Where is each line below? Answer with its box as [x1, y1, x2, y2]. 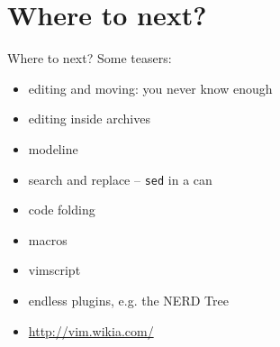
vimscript [28, 260, 81, 279]
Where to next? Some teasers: [7, 49, 172, 68]
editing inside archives [28, 109, 150, 128]
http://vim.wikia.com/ [28, 321, 154, 340]
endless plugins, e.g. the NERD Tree [28, 290, 229, 309]
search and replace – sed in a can [28, 169, 212, 188]
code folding [28, 200, 95, 219]
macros [28, 230, 68, 249]
